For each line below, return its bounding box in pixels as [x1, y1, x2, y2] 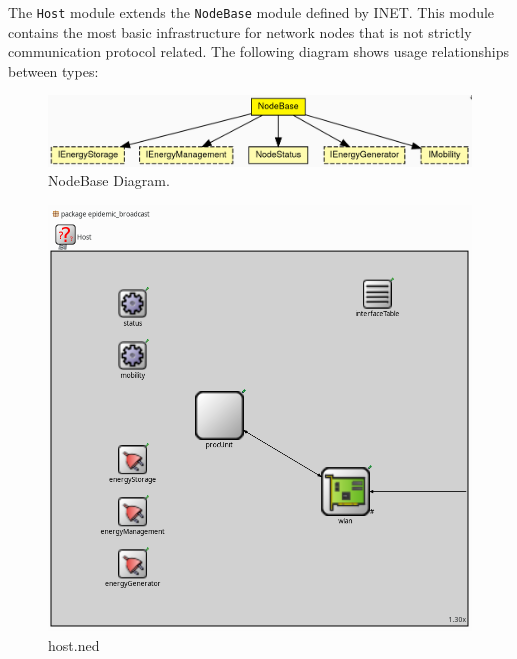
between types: [8, 60, 99, 81]
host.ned [48, 634, 100, 655]
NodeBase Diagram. [48, 170, 170, 191]
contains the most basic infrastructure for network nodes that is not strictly [8, 21, 472, 42]
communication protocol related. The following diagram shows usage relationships [8, 41, 510, 62]
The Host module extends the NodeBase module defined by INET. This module [8, 2, 495, 22]
